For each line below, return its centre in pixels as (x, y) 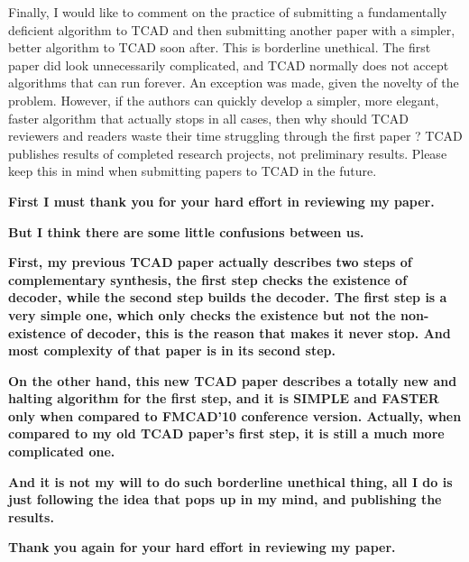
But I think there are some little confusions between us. (186, 231)
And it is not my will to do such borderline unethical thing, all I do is (230, 481)
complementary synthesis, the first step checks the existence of (208, 279)
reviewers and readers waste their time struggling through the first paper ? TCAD (235, 136)
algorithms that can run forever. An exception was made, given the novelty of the (234, 83)
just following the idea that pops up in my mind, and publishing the (225, 499)
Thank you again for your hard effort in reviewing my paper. (202, 547)
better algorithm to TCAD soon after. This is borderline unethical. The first (220, 47)
